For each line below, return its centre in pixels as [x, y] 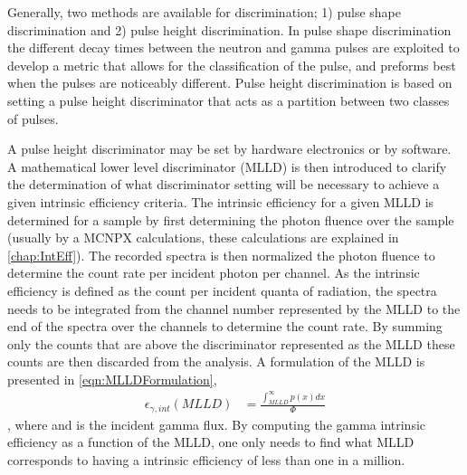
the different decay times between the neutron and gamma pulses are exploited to [233, 47]
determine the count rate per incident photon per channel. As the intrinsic [214, 273]
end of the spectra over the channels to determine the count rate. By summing [225, 326]
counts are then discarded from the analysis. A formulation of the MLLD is [216, 361]
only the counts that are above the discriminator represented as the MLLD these [231, 343]
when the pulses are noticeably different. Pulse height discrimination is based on [230, 83]
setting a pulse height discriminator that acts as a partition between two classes [229, 100]
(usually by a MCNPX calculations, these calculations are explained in [203, 237]
